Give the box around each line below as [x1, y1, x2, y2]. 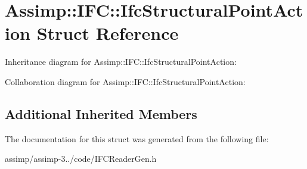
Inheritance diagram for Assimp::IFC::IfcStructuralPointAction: [5, 55, 237, 68]
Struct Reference [36, 21, 179, 45]
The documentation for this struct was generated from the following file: [5, 132, 269, 145]
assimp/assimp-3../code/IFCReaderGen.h [5, 152, 157, 165]
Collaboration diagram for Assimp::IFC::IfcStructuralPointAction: [5, 75, 246, 87]
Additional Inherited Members [5, 104, 197, 123]
